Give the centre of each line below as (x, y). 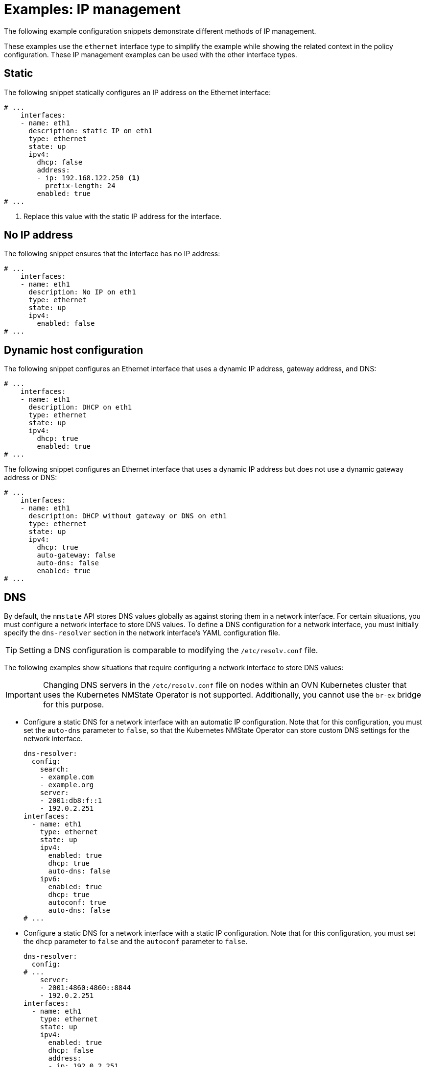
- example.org (67, 785)
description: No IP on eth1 (82, 292)
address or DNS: (31, 478)
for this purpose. (73, 705)
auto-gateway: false (76, 555)
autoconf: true (77, 903)
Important (23, 695)
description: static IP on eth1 (91, 131)
